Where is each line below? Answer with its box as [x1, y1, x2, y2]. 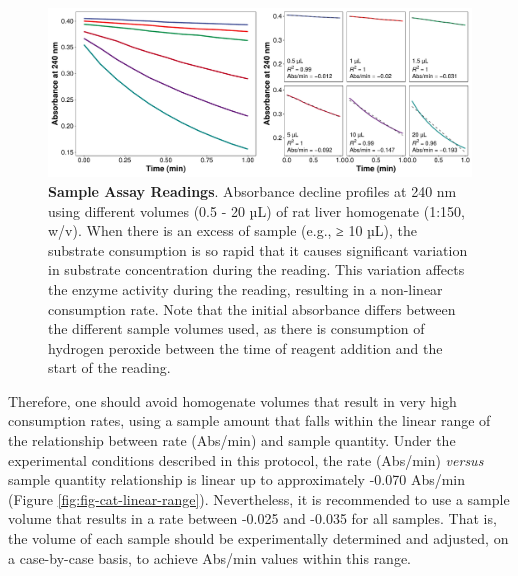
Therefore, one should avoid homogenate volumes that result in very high [8, 390, 457, 411]
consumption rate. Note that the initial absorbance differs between [48, 298, 456, 319]
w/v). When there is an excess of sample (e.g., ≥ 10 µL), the [48, 220, 418, 241]
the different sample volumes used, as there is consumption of [48, 318, 425, 339]
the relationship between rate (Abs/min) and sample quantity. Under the [8, 430, 456, 451]
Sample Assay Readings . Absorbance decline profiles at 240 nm [48, 180, 457, 201]
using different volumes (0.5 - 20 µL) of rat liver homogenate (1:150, [48, 200, 465, 221]
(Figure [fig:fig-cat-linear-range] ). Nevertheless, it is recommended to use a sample [8, 488, 510, 509]
